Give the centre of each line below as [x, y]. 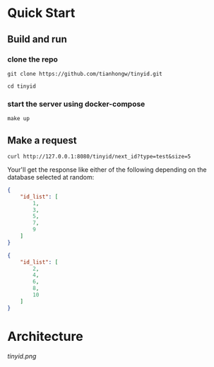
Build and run [37, 39]
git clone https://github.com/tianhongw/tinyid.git [85, 74]
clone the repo [33, 59]
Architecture [45, 336]
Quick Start [41, 13]
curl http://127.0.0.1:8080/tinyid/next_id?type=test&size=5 [99, 156]
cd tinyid [22, 86]
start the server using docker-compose [76, 104]
